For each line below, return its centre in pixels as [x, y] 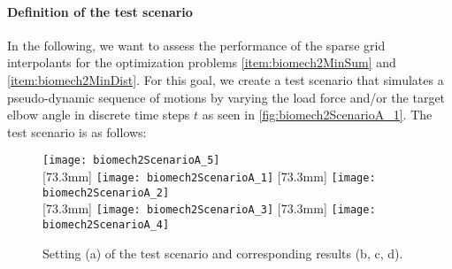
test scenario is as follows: [77, 131]
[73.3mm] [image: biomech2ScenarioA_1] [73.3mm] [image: [209, 177]
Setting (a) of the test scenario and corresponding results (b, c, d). [223, 253]
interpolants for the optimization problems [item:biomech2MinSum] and [202, 62]
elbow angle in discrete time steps [99, 115]
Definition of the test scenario [100, 11]
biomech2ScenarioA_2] [106, 192]
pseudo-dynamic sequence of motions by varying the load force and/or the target [226, 97]
